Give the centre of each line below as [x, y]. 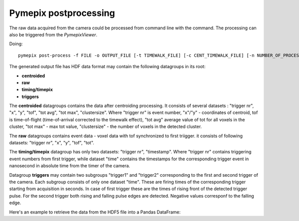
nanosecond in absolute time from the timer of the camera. [70, 166]
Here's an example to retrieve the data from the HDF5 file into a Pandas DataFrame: [95, 212]
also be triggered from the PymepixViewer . [53, 34]
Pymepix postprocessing [62, 13]
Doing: [16, 44]
